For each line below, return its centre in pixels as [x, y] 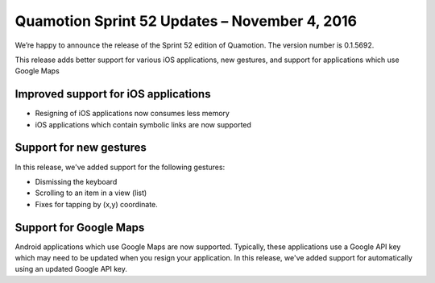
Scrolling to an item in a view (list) [91, 193]
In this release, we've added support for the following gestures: [120, 167]
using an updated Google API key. [71, 269]
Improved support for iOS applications [113, 94]
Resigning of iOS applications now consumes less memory [132, 114]
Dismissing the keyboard [76, 181]
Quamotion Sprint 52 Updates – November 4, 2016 [186, 21]
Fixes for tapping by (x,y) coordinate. [97, 204]
